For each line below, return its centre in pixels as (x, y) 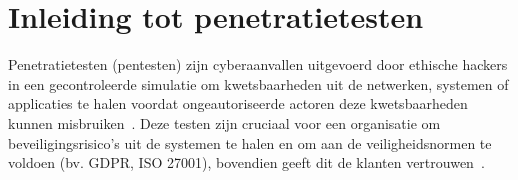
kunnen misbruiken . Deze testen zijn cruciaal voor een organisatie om (224, 122)
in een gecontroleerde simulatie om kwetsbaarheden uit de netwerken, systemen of (258, 83)
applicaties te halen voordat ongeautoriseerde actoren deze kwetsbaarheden (238, 103)
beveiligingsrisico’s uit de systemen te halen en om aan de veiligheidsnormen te (250, 142)
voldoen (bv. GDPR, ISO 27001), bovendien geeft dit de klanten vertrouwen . (246, 162)
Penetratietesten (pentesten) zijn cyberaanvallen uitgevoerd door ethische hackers (258, 64)
